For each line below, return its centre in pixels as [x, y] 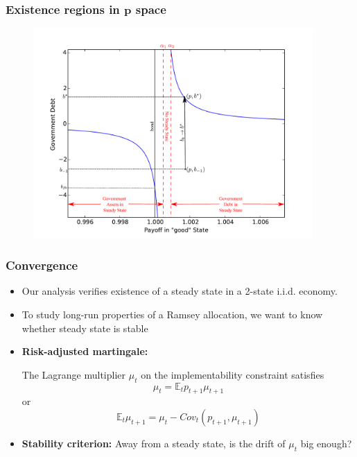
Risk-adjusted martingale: [85, 351]
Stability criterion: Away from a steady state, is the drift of [154, 443]
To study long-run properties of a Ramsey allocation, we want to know [172, 314]
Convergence [42, 265]
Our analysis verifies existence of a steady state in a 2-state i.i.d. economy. [180, 291]
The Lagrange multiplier [74, 374]
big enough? [326, 443]
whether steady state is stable [85, 328]
